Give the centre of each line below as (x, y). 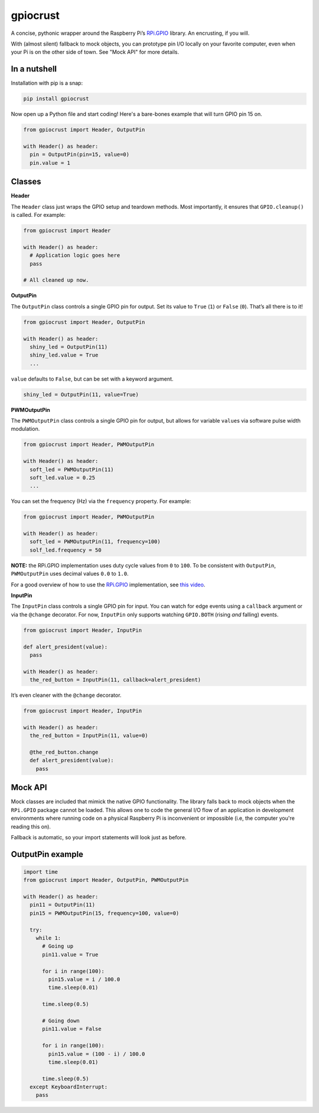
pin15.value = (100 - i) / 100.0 (97, 1054)
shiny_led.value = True (64, 355)
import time (41, 872)
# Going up (58, 946)
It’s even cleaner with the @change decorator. (66, 695)
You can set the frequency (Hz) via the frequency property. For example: (101, 501)
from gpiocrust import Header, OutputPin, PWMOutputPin (106, 880)
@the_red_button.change (64, 752)
